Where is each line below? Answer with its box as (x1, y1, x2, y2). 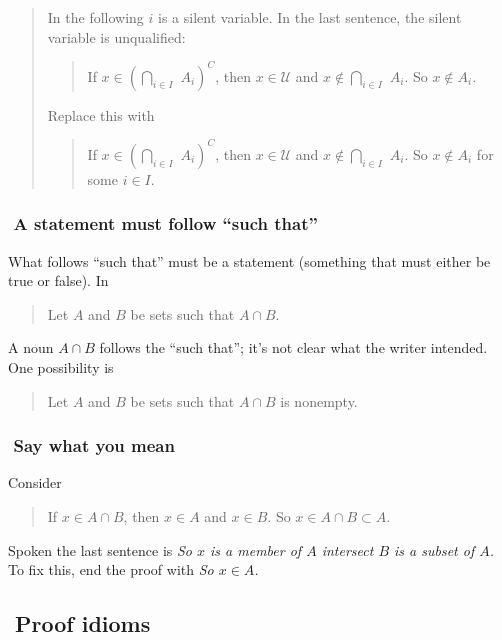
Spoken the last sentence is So (8, 539, 193, 560)
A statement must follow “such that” (13, 211, 318, 236)
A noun (8, 337, 54, 358)
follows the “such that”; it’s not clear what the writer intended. (99, 337, 488, 358)
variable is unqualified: (47, 26, 186, 47)
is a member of (210, 539, 302, 560)
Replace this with (47, 104, 155, 125)
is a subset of (394, 539, 475, 560)
